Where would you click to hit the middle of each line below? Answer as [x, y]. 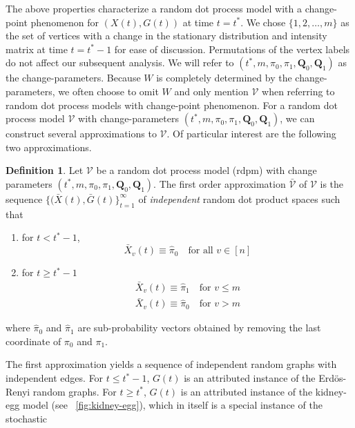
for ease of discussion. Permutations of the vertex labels [232, 49]
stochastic [27, 418]
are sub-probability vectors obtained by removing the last [199, 328]
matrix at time [37, 49]
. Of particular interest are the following [251, 134]
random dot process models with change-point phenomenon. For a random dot [172, 105]
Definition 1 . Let [45, 170]
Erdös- [333, 378]
